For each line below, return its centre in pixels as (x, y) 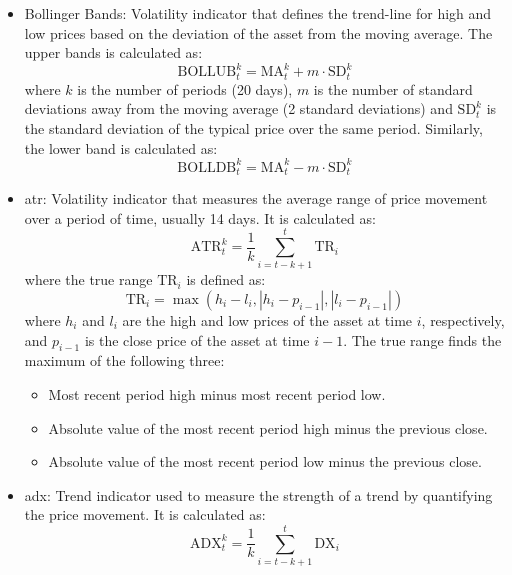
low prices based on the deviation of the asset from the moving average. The (258, 32)
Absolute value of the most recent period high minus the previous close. (268, 427)
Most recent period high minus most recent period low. (217, 393)
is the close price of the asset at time (197, 339)
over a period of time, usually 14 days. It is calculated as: (200, 217)
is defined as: (226, 279)
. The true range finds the (422, 339)
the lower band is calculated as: (121, 147)
